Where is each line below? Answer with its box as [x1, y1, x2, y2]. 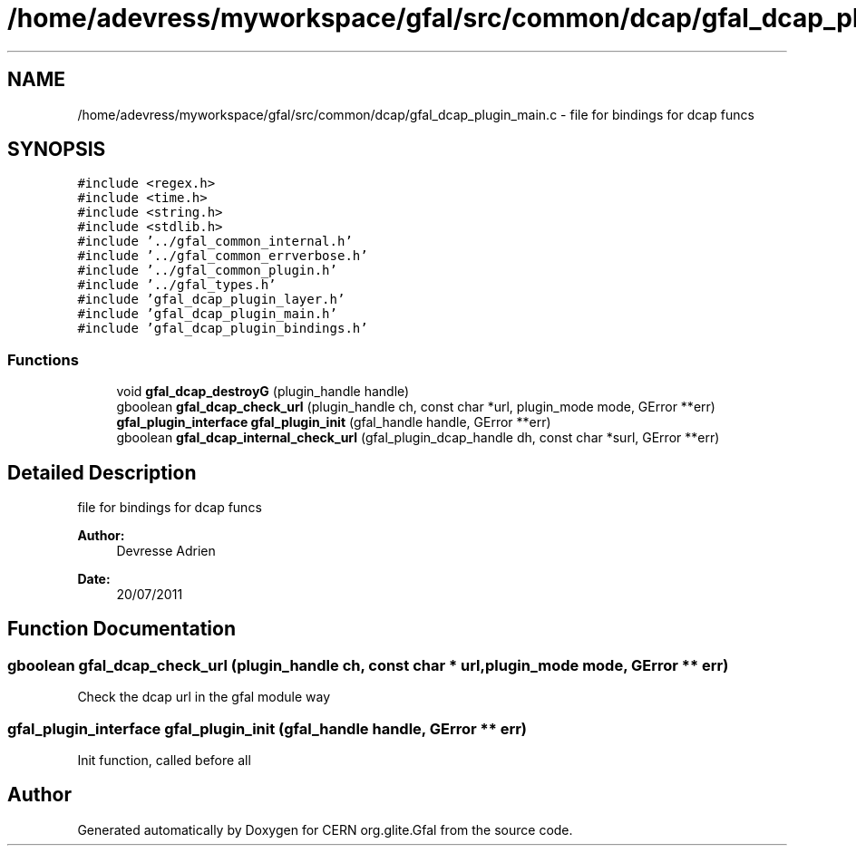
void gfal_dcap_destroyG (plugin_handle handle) [116, 383, 410, 400]
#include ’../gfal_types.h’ [77, 277, 277, 293]
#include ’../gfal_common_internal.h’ [77, 234, 353, 249]
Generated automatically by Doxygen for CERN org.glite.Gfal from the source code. [77, 821, 573, 838]
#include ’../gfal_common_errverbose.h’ [77, 248, 368, 264]
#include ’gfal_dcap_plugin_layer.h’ [77, 292, 345, 307]
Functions [7, 350, 79, 369]
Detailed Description [7, 460, 197, 484]
